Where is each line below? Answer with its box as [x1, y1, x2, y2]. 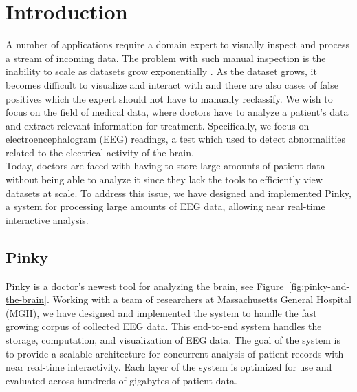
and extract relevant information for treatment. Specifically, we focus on [6, 118, 310, 132]
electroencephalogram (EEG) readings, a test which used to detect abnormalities [6, 132, 346, 146]
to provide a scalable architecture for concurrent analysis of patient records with [6, 346, 344, 360]
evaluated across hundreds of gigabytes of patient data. [6, 373, 237, 387]
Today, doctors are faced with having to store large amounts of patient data [6, 158, 325, 173]
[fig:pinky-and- [288, 278, 350, 293]
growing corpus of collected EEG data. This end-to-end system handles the [6, 319, 322, 333]
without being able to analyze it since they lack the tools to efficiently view [6, 172, 323, 187]
